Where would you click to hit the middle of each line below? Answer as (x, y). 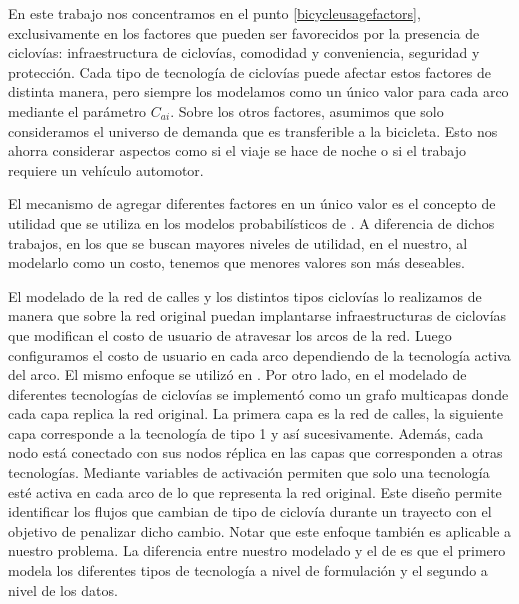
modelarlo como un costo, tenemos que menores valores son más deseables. (236, 262)
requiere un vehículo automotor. (106, 169)
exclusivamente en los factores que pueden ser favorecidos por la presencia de (244, 32)
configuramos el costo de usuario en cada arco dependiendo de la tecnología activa (259, 354)
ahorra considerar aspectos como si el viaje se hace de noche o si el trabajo (237, 150)
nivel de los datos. (63, 589)
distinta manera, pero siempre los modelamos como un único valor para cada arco (258, 91)
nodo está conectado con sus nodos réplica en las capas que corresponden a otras (255, 452)
